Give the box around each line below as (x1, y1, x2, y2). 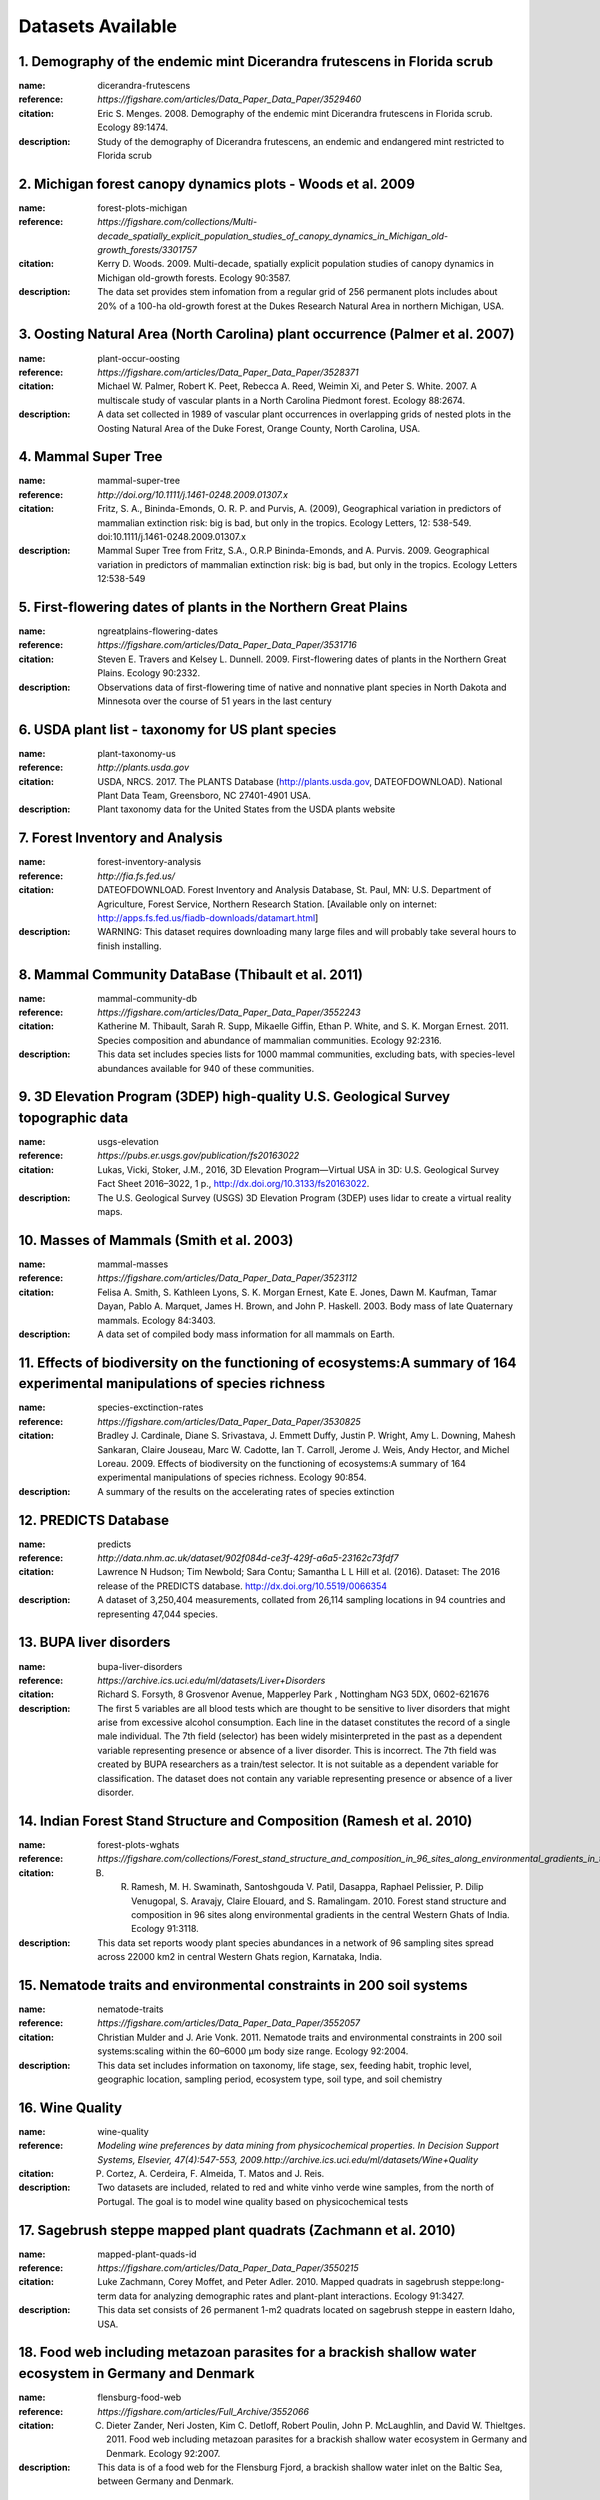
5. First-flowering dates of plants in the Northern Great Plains (18, 598, 408, 615)
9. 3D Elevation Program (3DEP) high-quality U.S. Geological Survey (18, 1088, 450, 1105)
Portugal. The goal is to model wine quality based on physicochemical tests (97, 2195, 409, 2207)
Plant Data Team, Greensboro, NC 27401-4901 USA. (97, 790, 312, 802)
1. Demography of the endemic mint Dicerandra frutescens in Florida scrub (18, 53, 494, 70)
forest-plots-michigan (97, 201, 188, 214)
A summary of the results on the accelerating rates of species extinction (97, 1485, 395, 1497)
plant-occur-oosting (97, 352, 180, 364)
